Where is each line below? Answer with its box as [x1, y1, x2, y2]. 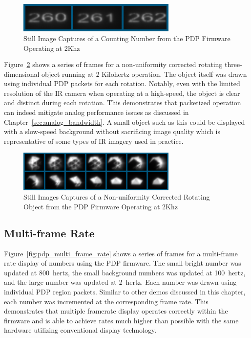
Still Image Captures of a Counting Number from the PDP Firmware [23, 33, 230, 43]
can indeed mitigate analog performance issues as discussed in [4, 107, 189, 117]
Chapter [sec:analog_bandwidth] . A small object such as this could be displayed [4, 116, 245, 127]
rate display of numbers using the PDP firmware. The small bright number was [4, 258, 241, 268]
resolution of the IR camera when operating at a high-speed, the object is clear [4, 88, 240, 98]
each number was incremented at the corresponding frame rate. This [4, 296, 209, 306]
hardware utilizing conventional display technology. [4, 325, 157, 335]
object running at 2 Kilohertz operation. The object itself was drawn [42, 68, 247, 79]
